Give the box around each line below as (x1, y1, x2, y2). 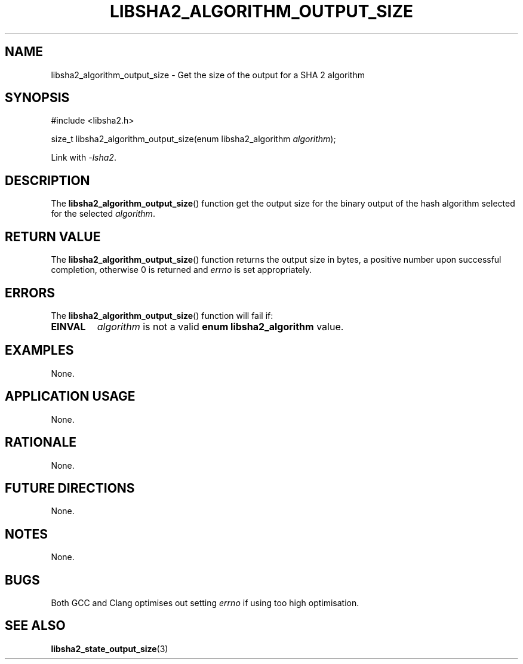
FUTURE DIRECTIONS (5, 480, 135, 496)
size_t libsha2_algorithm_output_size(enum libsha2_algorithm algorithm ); (51, 134, 336, 145)
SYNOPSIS (5, 90, 70, 106)
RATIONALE (5, 435, 77, 450)
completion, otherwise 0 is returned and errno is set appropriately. (51, 265, 312, 275)
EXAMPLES (5, 343, 74, 358)
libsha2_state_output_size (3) (51, 643, 168, 654)
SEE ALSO (5, 618, 66, 634)
